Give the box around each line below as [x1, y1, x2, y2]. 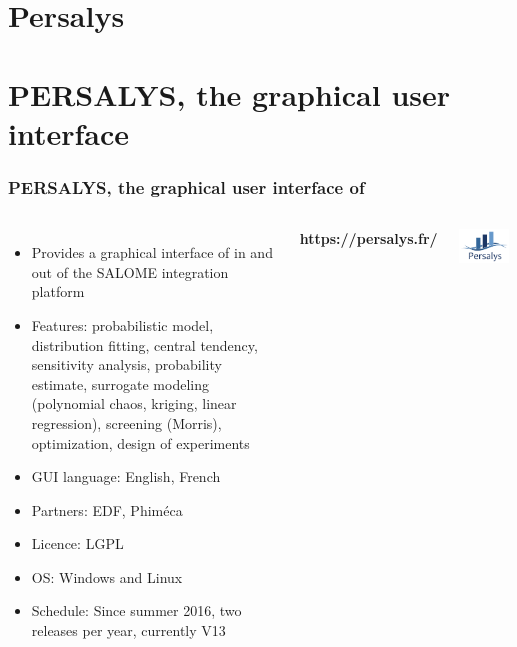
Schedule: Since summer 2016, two [31, 600, 242, 621]
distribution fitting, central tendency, [31, 334, 258, 355]
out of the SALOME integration [31, 261, 229, 282]
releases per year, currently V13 [31, 620, 226, 641]
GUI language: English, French [31, 466, 221, 487]
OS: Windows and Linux [31, 566, 183, 587]
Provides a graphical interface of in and [31, 242, 273, 263]
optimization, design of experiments [31, 432, 250, 453]
